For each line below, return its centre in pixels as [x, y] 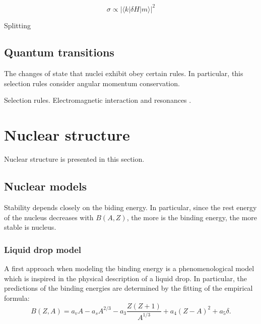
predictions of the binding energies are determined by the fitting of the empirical [128, 288]
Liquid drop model [43, 249]
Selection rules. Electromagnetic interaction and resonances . [98, 100]
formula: [17, 298]
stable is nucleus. [30, 227]
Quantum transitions [59, 52]
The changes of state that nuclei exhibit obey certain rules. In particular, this [124, 73]
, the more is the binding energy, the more [192, 217]
